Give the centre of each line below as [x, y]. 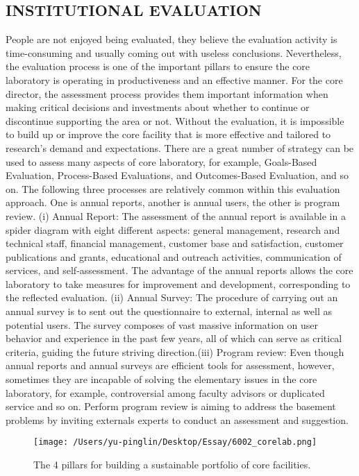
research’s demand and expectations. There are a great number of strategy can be [180, 147]
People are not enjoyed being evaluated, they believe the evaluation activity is [172, 39]
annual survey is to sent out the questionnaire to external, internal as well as [169, 311]
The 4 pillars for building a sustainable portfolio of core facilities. [172, 465]
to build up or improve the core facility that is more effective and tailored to [168, 134]
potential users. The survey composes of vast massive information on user [162, 324]
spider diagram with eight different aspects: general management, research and [173, 229]
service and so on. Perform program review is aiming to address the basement [171, 406]
